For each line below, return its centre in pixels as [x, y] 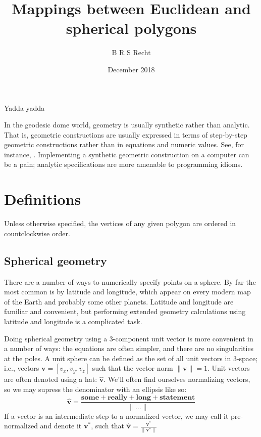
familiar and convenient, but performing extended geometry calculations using [125, 311]
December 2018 [131, 69]
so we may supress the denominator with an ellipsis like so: [95, 389]
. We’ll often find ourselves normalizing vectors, [177, 379]
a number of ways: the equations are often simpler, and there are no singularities [129, 348]
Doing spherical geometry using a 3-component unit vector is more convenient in [129, 338]
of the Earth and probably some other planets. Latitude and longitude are [119, 301]
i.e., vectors [22, 368]
